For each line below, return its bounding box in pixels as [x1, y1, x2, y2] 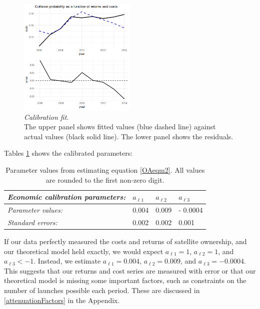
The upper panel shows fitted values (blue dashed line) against [24, 121, 216, 132]
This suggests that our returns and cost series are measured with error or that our [4, 265, 256, 276]
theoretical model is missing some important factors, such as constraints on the [4, 275, 246, 286]
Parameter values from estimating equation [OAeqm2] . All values [5, 164, 205, 175]
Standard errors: [7, 217, 57, 227]
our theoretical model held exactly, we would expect [4, 246, 163, 256]
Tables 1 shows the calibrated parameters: [4, 148, 133, 158]
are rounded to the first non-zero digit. [45, 174, 164, 185]
